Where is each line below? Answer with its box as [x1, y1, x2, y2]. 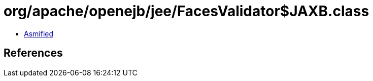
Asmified [24, 29, 54, 38]
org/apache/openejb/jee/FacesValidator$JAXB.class [4, 3, 369, 20]
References [4, 47, 63, 60]
